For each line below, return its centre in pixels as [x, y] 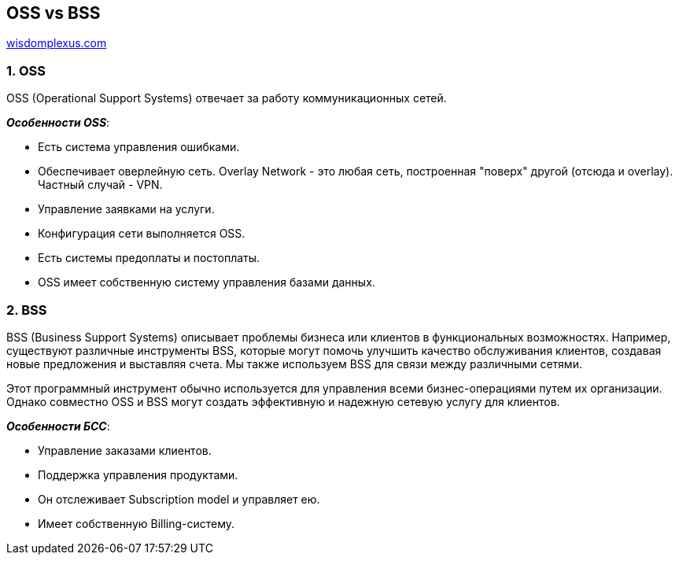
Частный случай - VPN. [100, 185]
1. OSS [26, 70]
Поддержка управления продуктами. [138, 474]
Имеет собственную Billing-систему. [137, 523]
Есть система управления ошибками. [139, 147]
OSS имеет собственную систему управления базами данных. [207, 282]
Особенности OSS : [58, 123]
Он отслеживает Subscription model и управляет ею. [179, 499]
